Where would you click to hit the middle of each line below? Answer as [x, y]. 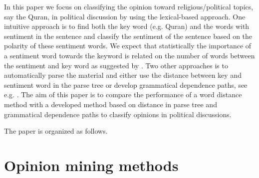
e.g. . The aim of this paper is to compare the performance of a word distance [123, 94]
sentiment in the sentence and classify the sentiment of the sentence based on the [128, 36]
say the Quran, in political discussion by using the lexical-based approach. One [125, 16]
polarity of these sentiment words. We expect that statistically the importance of [128, 46]
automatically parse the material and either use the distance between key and [123, 75]
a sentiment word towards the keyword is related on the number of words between [129, 55]
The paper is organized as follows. [56, 131]
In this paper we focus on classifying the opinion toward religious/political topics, [129, 6]
